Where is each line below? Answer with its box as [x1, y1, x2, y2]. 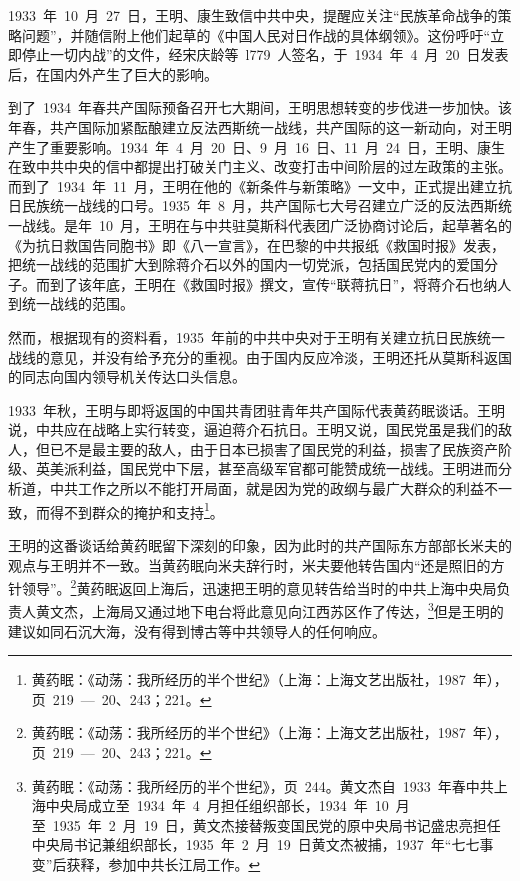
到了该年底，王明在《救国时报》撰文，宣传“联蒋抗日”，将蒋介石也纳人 [49, 273, 512, 294]
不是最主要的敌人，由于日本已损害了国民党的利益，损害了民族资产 [63, 438, 498, 459]
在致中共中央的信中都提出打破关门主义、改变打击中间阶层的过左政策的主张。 [8, 156, 512, 177]
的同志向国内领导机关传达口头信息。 [8, 366, 246, 387]
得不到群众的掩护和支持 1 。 [49, 498, 224, 522]
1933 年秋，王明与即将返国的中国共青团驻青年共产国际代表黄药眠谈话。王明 [8, 399, 505, 420]
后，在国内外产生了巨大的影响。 [8, 63, 218, 84]
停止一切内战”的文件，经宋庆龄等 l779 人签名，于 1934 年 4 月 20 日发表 [21, 44, 509, 65]
